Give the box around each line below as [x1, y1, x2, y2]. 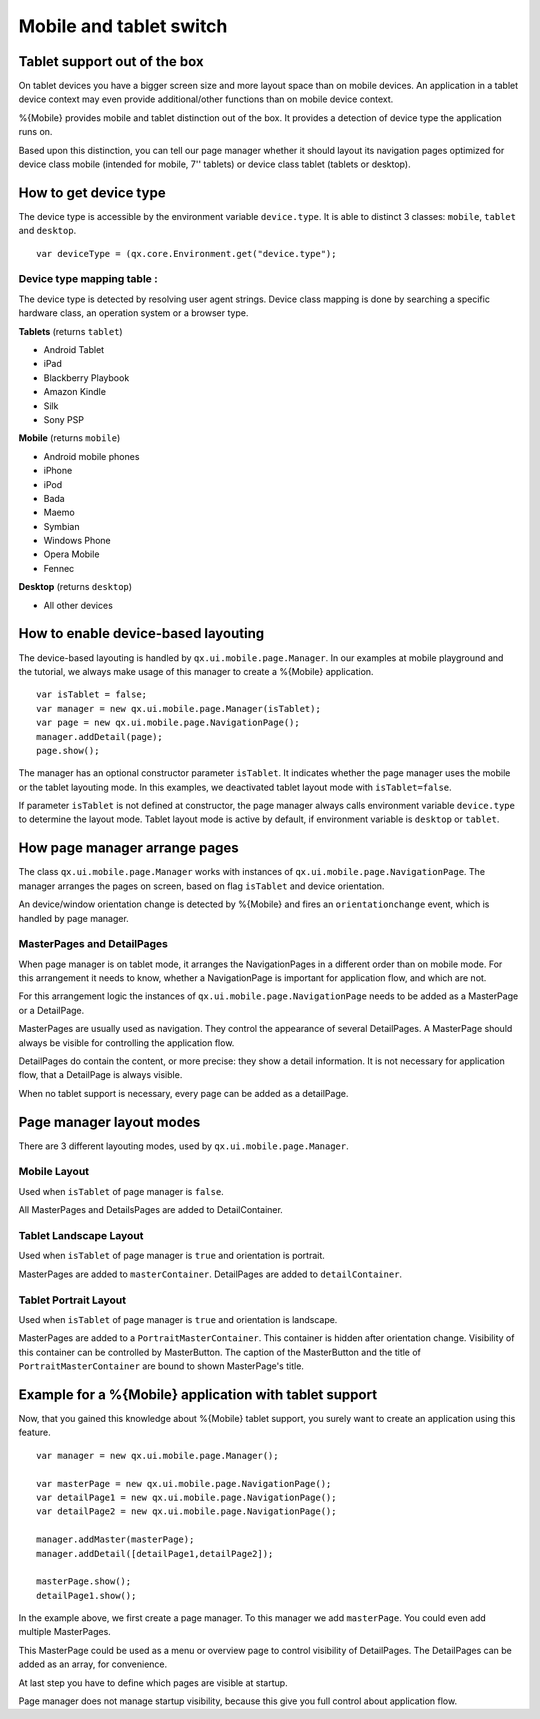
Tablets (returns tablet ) [18, 325, 124, 337]
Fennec [43, 562, 75, 574]
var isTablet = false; [36, 689, 148, 700]
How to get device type [18, 184, 166, 201]
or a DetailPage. [18, 1004, 85, 1016]
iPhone [43, 465, 73, 477]
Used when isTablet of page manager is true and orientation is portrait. [18, 1250, 325, 1262]
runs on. [18, 126, 53, 138]
